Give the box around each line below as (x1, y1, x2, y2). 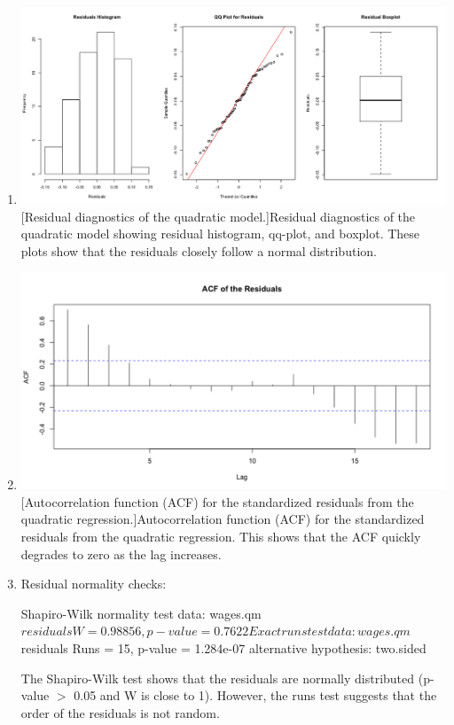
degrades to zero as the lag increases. (20, 544, 222, 563)
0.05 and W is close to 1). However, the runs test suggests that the (74, 686, 437, 705)
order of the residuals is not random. (20, 703, 220, 721)
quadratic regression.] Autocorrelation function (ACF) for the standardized (20, 510, 425, 528)
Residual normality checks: (20, 574, 167, 593)
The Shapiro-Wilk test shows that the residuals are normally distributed (20, 668, 415, 687)
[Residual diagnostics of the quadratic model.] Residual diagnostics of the (20, 207, 416, 225)
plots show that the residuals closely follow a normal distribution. (20, 241, 377, 260)
